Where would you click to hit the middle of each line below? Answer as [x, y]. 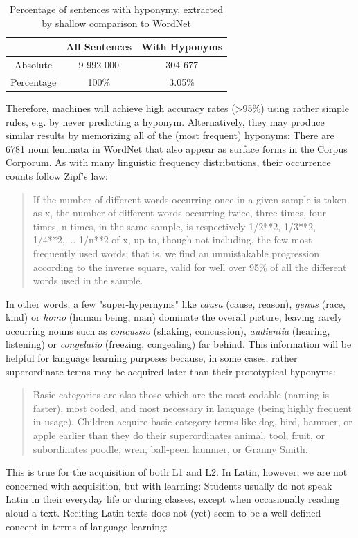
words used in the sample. [88, 280]
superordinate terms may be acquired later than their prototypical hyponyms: [171, 371]
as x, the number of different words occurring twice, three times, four [180, 213]
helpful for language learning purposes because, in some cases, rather [152, 358]
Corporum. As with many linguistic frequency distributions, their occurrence [168, 162]
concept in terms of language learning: [87, 526]
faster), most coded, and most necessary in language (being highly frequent [192, 408]
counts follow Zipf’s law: [57, 175]
